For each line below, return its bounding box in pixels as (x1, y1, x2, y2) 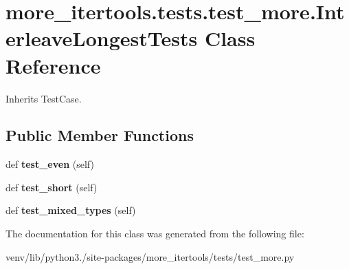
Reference (5, 51, 101, 79)
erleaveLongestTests (5, 24, 198, 52)
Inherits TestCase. (5, 91, 82, 105)
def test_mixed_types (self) (5, 203, 136, 217)
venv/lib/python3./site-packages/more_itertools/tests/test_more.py (5, 249, 295, 263)
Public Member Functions (5, 125, 194, 146)
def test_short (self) (5, 180, 98, 194)
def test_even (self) (5, 157, 94, 171)
